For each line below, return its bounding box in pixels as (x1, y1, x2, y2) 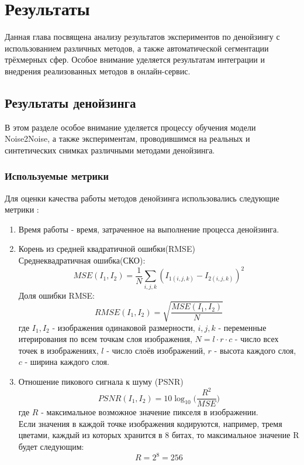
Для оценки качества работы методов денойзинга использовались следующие (5, 192, 279, 204)
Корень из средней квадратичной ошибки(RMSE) (18, 242, 195, 255)
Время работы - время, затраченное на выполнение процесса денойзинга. (18, 223, 279, 235)
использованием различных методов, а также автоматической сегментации (5, 42, 269, 54)
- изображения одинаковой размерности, (52, 321, 195, 333)
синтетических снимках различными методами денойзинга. (5, 143, 215, 156)
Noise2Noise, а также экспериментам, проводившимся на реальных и (5, 132, 250, 145)
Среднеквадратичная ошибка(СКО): (18, 254, 146, 266)
